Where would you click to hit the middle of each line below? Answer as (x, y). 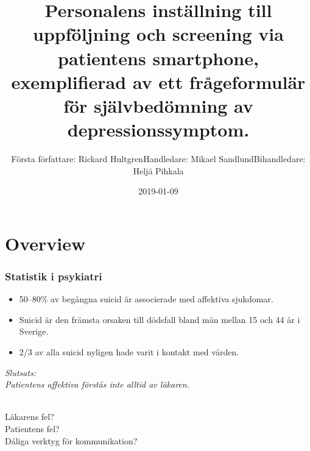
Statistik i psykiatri (54, 276)
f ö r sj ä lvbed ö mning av (158, 105)
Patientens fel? (32, 428)
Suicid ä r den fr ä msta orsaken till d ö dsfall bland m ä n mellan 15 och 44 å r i (160, 319)
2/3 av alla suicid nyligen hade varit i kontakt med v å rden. (129, 352)
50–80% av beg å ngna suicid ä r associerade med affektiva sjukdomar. (146, 299)
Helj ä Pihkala (158, 170)
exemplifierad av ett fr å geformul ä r (158, 81)
